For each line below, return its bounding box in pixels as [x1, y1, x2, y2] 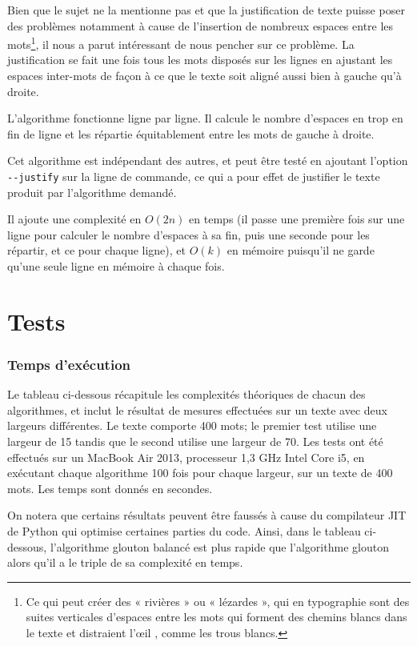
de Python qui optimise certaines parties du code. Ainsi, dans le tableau [7, 522, 361, 539]
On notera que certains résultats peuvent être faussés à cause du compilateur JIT [7, 507, 407, 524]
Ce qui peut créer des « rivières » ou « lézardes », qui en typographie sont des [26, 592, 410, 609]
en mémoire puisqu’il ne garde [227, 242, 375, 259]
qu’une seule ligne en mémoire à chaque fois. [7, 258, 225, 275]
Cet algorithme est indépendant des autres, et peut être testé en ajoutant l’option [7, 152, 408, 169]
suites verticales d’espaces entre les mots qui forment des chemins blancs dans [26, 608, 407, 625]
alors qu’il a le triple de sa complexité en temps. [7, 554, 243, 571]
